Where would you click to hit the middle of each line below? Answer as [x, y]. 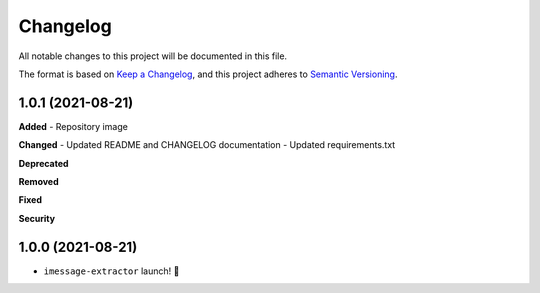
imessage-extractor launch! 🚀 [111, 271]
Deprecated [43, 163]
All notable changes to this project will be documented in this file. [153, 56]
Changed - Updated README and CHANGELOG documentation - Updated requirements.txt [207, 145]
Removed [38, 182]
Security [36, 218]
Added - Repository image [73, 126]
